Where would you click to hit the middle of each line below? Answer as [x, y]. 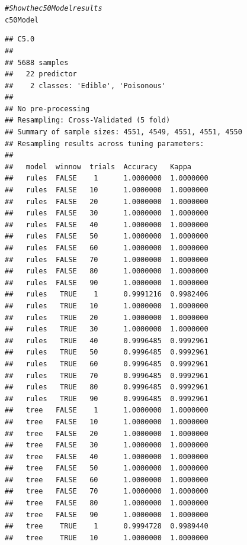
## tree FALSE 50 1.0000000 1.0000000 [107, 468]
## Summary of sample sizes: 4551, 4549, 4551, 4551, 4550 [123, 132]
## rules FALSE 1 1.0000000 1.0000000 [107, 178]
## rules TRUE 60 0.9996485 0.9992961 [107, 364]
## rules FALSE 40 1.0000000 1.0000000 [107, 225]
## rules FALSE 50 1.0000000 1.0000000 [107, 236]
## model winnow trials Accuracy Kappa [98, 167]
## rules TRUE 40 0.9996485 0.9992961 [107, 341]
